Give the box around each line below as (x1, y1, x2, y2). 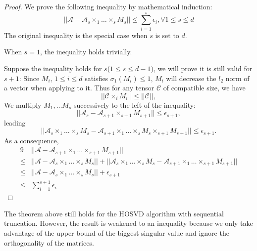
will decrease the (166, 73, 216, 83)
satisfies (85, 73, 108, 83)
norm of (225, 73, 250, 83)
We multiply (4, 99, 42, 110)
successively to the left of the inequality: (74, 99, 196, 110)
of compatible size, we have (163, 83, 246, 93)
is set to (155, 30, 179, 40)
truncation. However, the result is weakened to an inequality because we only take (4, 218, 253, 228)
